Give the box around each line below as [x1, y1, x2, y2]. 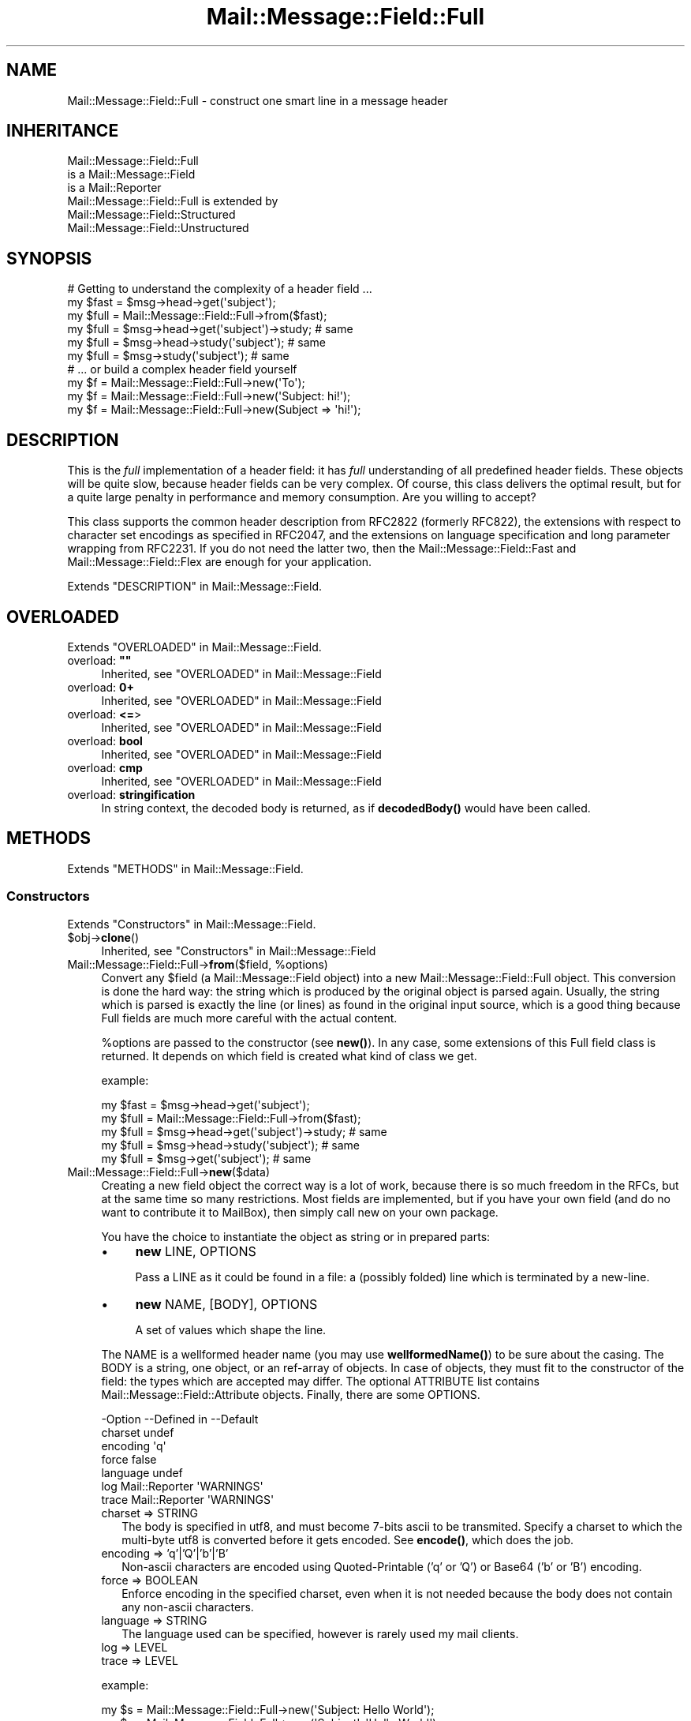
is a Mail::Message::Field [67, 167, 196, 182]
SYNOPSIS [6, 248, 92, 268]
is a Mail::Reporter [67, 181, 162, 195]
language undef [101, 1465, 183, 1479]
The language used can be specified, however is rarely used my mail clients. [121, 1626, 519, 1640]
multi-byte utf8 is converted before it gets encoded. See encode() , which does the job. [121, 1532, 574, 1547]
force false [101, 1452, 157, 1466]
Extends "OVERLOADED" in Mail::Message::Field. [67, 639, 322, 654]
